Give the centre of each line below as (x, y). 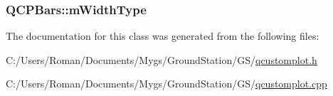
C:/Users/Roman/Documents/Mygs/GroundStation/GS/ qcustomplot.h (162, 59)
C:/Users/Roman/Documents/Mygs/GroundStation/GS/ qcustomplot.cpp (166, 84)
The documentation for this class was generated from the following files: (163, 36)
